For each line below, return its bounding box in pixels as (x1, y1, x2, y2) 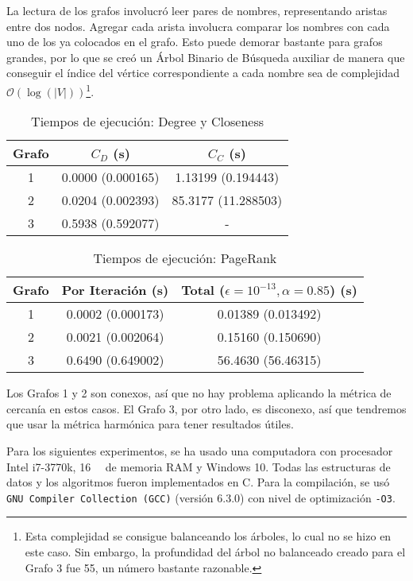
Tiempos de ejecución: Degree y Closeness (31, 112, 264, 131)
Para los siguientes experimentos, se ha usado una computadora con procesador (6, 443, 393, 459)
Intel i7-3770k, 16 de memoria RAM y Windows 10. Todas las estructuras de (6, 458, 391, 474)
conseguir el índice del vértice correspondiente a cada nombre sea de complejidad (6, 64, 400, 81)
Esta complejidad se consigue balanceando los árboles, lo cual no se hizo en (25, 528, 392, 544)
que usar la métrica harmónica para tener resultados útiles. (6, 416, 294, 432)
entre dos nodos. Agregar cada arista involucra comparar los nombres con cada (6, 17, 390, 34)
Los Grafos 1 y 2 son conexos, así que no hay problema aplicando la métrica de (6, 385, 392, 401)
